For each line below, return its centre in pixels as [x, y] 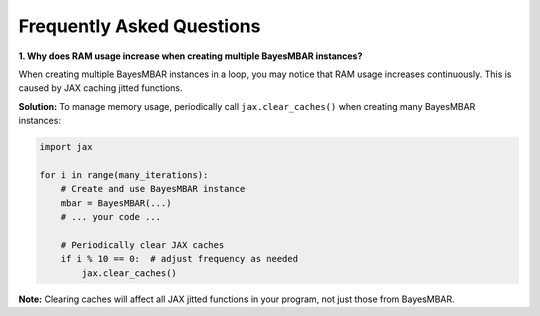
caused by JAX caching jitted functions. [101, 88]
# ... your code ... [111, 217]
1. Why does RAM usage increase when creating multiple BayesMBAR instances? [190, 56]
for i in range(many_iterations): [124, 174]
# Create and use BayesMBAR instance [153, 189]
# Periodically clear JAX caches [142, 244]
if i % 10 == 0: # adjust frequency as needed [179, 259]
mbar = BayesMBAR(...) [116, 203]
